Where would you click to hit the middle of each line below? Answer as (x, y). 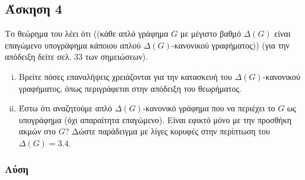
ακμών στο (37, 131)
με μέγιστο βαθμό (210, 33)
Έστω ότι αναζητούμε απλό (65, 108)
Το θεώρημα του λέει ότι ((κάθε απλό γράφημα (87, 33)
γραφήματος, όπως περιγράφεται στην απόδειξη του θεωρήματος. (130, 88)
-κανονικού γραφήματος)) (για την (231, 45)
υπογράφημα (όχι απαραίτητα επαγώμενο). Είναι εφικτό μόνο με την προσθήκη (155, 119)
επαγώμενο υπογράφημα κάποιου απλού (73, 45)
